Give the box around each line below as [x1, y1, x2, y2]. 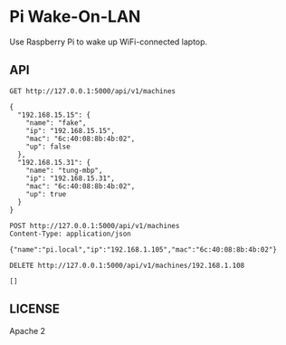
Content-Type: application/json [9, 229, 131, 238]
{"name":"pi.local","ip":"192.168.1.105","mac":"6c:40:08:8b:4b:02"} [9, 244, 278, 254]
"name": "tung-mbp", [25, 166, 103, 175]
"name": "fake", [25, 118, 88, 128]
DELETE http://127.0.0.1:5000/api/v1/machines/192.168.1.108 [9, 261, 245, 270]
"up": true [25, 189, 67, 198]
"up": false [25, 142, 71, 151]
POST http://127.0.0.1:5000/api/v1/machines [9, 221, 180, 230]
